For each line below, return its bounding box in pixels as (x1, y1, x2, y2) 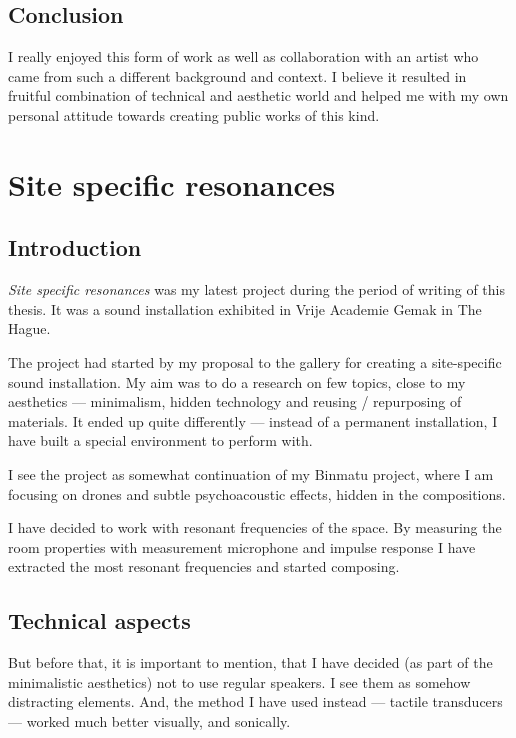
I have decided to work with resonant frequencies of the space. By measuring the (8, 517, 502, 538)
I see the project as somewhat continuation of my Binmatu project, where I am (8, 463, 494, 484)
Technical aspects (8, 605, 191, 636)
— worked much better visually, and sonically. (8, 710, 291, 731)
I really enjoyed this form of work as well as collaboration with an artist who (8, 46, 479, 67)
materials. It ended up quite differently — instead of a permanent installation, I (8, 410, 498, 431)
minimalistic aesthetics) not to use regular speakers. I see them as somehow (8, 671, 471, 692)
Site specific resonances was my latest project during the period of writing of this (8, 279, 505, 300)
